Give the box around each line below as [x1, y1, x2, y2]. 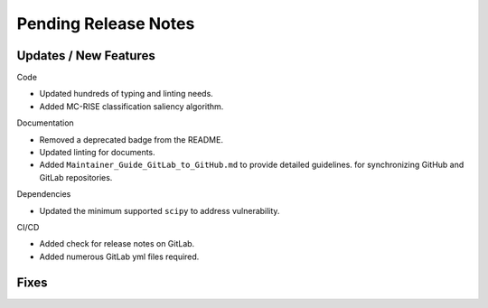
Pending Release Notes [16, 14, 195, 33]
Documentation [16, 117, 74, 128]
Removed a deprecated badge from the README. [39, 134, 223, 145]
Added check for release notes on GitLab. [39, 238, 195, 249]
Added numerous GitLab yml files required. [39, 251, 200, 262]
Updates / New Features [16, 48, 155, 63]
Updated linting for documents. [39, 147, 155, 158]
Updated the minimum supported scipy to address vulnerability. [39, 205, 280, 216]
